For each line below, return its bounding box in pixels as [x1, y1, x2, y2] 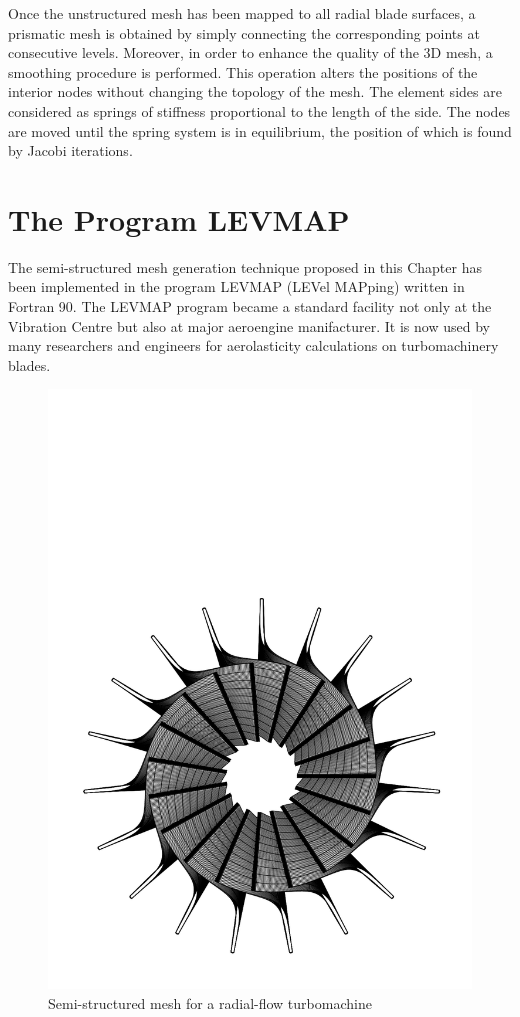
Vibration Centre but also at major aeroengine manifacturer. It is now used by [8, 315, 490, 336]
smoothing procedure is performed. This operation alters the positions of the [8, 61, 478, 82]
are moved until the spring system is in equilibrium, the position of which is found [8, 120, 512, 141]
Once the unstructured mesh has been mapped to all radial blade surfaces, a [8, 3, 476, 23]
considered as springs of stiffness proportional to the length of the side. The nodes [8, 100, 511, 121]
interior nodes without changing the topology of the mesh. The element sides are [8, 81, 502, 102]
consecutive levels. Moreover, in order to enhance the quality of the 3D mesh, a [8, 42, 493, 63]
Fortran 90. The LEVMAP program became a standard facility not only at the [8, 296, 492, 317]
